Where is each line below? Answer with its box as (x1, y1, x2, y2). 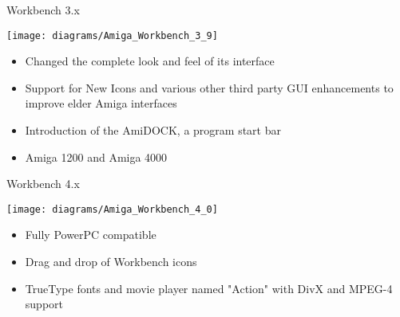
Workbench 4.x (6, 175, 80, 192)
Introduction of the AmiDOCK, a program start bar (25, 122, 281, 139)
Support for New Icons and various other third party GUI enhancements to (25, 79, 394, 96)
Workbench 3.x (6, 2, 80, 18)
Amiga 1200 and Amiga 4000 (25, 148, 168, 165)
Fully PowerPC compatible (25, 226, 156, 243)
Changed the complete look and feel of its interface (25, 53, 275, 69)
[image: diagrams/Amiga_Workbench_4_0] (6, 203, 218, 215)
